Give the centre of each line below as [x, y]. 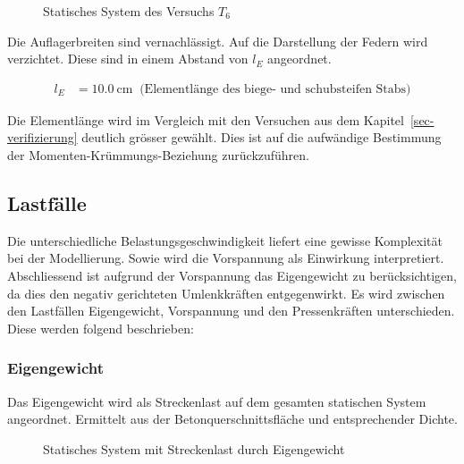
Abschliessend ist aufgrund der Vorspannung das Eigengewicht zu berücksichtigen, [232, 275]
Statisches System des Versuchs [129, 11]
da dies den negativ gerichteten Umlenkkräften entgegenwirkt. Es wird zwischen [226, 293]
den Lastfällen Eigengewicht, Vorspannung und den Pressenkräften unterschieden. [231, 311]
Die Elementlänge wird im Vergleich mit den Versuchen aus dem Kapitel [206, 119]
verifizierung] [42, 137]
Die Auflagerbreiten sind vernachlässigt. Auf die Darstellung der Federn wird [218, 41]
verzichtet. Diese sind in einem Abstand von [128, 59]
